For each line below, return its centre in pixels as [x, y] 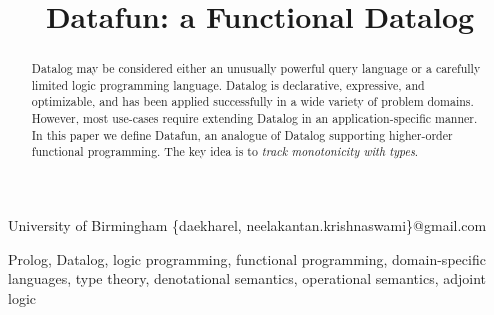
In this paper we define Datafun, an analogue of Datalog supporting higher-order [242, 134]
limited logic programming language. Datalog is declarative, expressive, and [228, 84]
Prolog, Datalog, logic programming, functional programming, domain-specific [247, 258]
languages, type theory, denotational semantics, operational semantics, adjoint [247, 278]
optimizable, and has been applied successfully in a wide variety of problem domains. [252, 101]
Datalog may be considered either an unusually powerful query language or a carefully [256, 68]
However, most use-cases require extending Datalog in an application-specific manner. [254, 118]
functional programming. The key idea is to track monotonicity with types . [225, 151]
